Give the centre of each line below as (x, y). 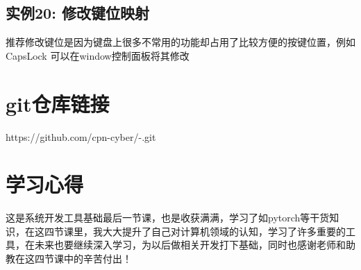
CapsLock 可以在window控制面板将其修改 (98, 55)
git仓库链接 (58, 103)
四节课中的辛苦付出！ (83, 259)
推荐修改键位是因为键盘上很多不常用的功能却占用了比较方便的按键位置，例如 (180, 42)
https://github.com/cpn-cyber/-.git (81, 136)
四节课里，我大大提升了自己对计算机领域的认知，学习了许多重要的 (195, 231)
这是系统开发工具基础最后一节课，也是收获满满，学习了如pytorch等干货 (168, 218)
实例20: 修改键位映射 (77, 13)
